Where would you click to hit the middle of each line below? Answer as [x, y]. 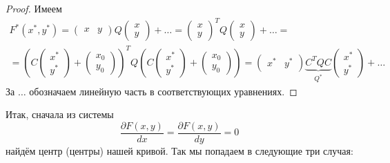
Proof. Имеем [34, 8]
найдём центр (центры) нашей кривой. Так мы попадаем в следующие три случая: [179, 150]
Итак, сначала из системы [60, 114]
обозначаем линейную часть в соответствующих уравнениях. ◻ [163, 91]
